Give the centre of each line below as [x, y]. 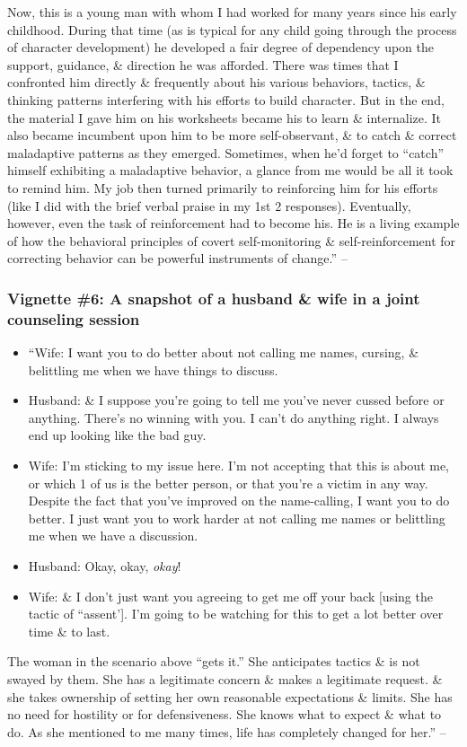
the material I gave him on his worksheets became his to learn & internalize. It [225, 117]
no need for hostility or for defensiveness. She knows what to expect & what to [225, 714]
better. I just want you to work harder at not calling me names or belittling [237, 518]
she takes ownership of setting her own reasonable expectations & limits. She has [230, 696]
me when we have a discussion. [113, 536]
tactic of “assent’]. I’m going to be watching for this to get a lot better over [236, 614]
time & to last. [69, 631]
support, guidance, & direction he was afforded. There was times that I [203, 64]
